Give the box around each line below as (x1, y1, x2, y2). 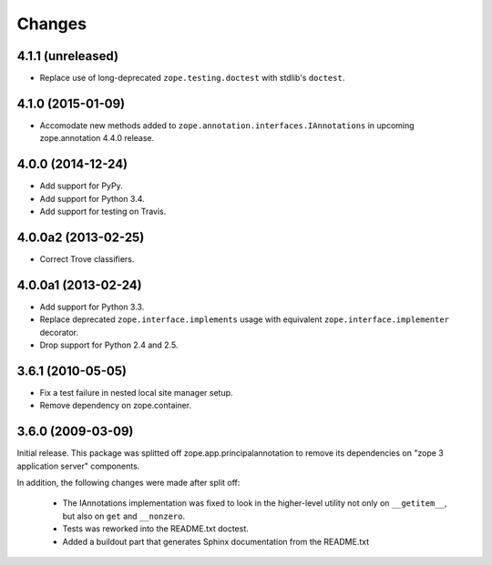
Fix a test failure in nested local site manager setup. (39, 387, 233, 398)
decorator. (39, 327, 79, 338)
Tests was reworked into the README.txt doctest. (62, 523, 250, 534)
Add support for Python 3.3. (39, 301, 145, 312)
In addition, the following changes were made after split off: (16, 478, 241, 489)
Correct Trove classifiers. (39, 253, 135, 264)
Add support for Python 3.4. (39, 193, 145, 204)
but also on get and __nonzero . (62, 510, 186, 521)
